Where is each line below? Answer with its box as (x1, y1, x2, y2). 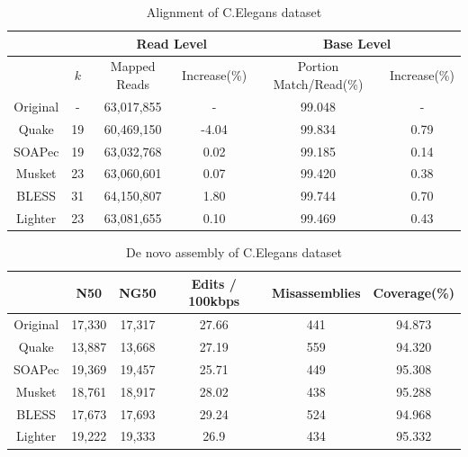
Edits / (191, 273, 237, 292)
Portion (297, 57, 339, 76)
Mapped (110, 57, 156, 76)
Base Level (322, 33, 391, 52)
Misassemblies (271, 282, 361, 301)
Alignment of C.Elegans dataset (146, 3, 322, 21)
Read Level (136, 33, 208, 52)
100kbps (188, 291, 240, 310)
